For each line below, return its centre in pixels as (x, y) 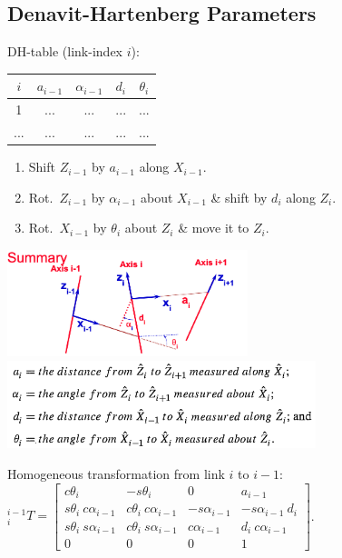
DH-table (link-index (65, 51)
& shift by (239, 197)
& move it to (214, 228)
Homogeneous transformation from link (116, 474)
